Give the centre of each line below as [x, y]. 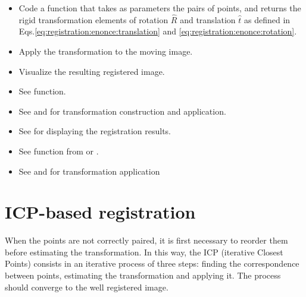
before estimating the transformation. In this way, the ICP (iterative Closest [144, 252]
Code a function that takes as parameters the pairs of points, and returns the [160, 8]
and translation [208, 19]
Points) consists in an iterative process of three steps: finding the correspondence [152, 263]
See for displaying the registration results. [95, 131]
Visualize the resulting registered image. [92, 71]
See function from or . [59, 151]
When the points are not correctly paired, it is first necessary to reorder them [146, 240]
